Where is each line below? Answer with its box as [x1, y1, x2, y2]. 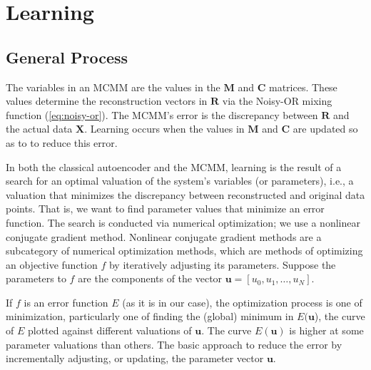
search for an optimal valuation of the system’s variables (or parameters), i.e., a [6, 173, 354, 188]
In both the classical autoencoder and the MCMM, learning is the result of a [6, 159, 342, 174]
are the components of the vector [78, 271, 223, 286]
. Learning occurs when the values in [84, 121, 245, 136]
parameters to [6, 271, 66, 286]
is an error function [24, 294, 108, 309]
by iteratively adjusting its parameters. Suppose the [108, 257, 336, 272]
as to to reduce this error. [6, 135, 118, 150]
